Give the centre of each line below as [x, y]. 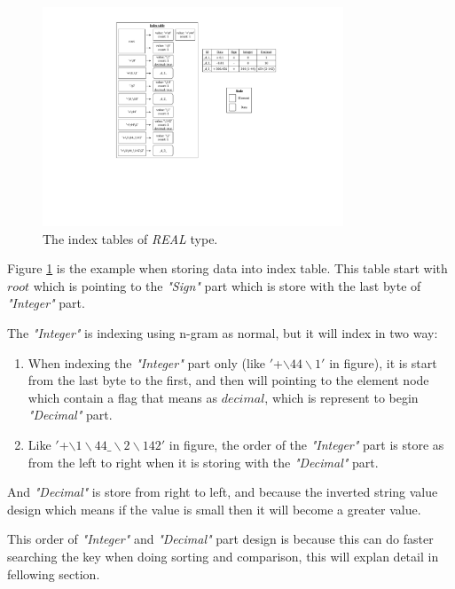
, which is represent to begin [341, 397]
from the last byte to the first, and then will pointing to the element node [228, 380]
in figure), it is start [383, 362]
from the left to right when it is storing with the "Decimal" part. [203, 462]
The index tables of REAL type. [130, 238]
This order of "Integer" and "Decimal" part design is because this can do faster [220, 539]
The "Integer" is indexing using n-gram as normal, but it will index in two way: [223, 333]
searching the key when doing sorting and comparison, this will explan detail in [223, 556]
